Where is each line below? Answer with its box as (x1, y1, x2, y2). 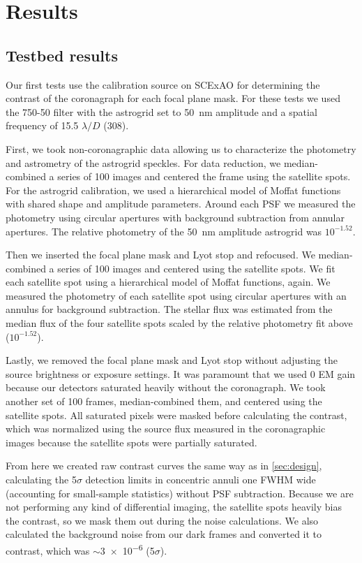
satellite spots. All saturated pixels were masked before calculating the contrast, (6, 407, 347, 422)
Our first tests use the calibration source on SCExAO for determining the (6, 77, 320, 92)
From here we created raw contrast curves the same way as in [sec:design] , (6, 458, 322, 473)
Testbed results (6, 44, 118, 66)
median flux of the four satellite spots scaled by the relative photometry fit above (6, 316, 353, 330)
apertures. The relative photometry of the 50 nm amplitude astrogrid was (6, 224, 322, 238)
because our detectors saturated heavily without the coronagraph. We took (6, 380, 326, 395)
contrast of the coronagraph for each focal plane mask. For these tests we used (6, 91, 340, 105)
